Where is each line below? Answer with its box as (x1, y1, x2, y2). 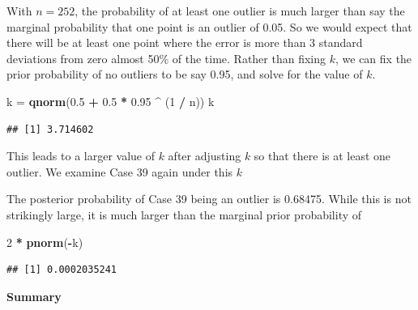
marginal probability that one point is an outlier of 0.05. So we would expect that (6, 18, 412, 35)
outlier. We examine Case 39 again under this (6, 163, 233, 180)
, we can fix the (335, 49, 412, 66)
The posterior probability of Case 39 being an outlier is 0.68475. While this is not (6, 190, 412, 207)
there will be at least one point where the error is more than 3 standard (6, 34, 363, 51)
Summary (6, 287, 62, 304)
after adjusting (168, 147, 241, 164)
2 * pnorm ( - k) (6, 233, 83, 250)
